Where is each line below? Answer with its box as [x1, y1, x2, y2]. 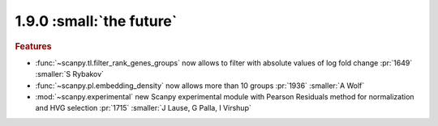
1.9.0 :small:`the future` [15, 12, 178, 30]
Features [15, 40, 52, 52]
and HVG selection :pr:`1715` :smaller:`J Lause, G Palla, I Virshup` [35, 103, 251, 113]
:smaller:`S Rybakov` [35, 69, 105, 79]
